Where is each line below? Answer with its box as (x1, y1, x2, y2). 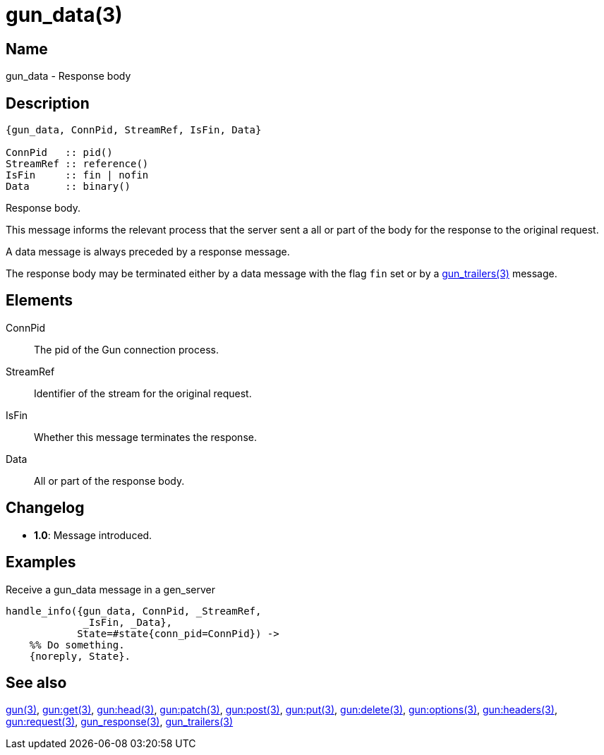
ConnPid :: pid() (6, 147, 113, 159)
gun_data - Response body (6, 70, 131, 83)
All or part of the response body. (34, 474, 185, 487)
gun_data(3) (6, 3, 123, 27)
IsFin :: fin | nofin (6, 169, 149, 181)
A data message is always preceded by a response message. (6, 246, 290, 258)
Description (6, 94, 90, 112)
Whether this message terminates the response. (34, 430, 257, 443)
